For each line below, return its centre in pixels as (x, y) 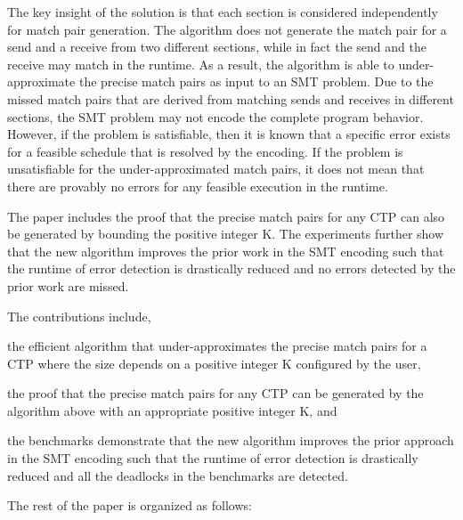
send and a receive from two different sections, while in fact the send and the (217, 47)
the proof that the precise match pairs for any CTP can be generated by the (215, 393)
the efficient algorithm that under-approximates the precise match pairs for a (217, 346)
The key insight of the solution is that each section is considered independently (223, 12)
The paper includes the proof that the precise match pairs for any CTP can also (226, 216)
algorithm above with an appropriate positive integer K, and (172, 410)
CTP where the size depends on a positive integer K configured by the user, (214, 363)
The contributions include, (79, 316)
